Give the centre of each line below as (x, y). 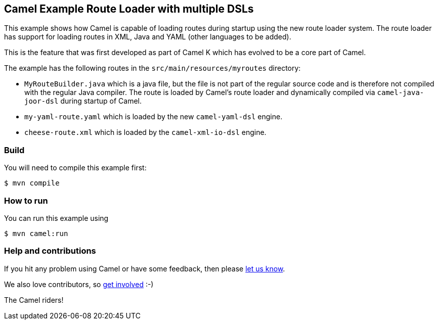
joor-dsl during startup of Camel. (83, 101)
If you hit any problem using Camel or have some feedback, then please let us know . (145, 268)
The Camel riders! (34, 300)
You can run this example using (56, 218)
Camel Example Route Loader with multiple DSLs (129, 9)
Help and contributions (50, 251)
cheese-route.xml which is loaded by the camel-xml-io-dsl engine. (145, 132)
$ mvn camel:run (36, 233)
